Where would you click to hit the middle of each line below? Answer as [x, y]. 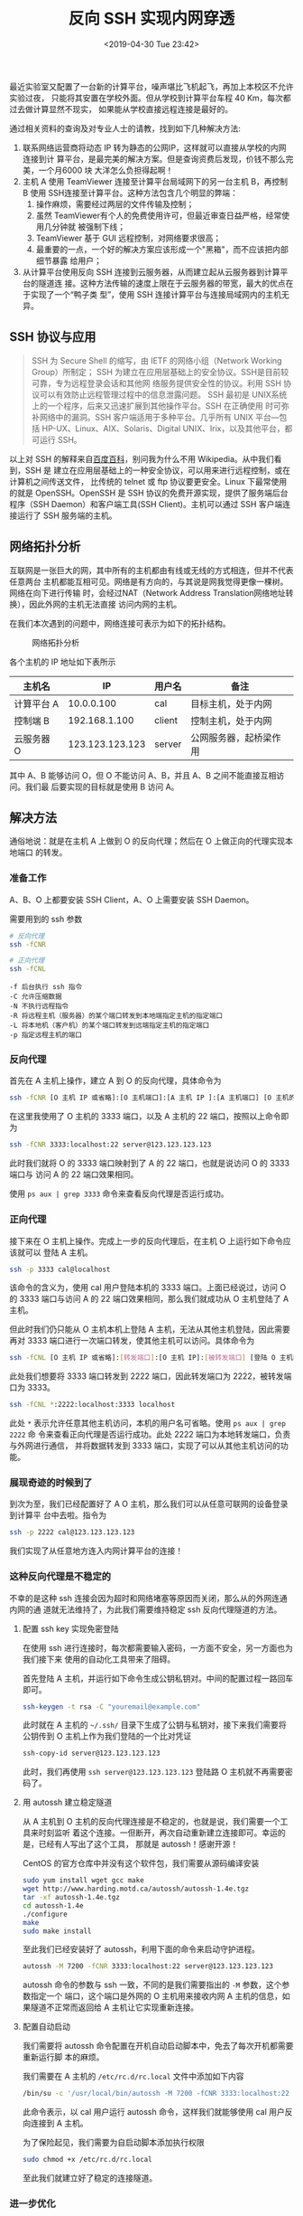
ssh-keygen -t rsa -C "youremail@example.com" [111, 1707]
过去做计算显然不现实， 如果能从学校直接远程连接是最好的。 [121, 108]
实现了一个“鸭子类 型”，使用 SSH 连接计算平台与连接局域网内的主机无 [160, 294]
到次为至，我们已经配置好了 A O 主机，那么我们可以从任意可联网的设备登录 [149, 1504]
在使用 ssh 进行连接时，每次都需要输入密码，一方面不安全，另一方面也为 [157, 1647]
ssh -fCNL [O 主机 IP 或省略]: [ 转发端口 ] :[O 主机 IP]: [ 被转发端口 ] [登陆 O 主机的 [155, 1358]
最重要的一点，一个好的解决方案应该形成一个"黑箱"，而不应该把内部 [162, 249]
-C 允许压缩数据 [36, 997]
